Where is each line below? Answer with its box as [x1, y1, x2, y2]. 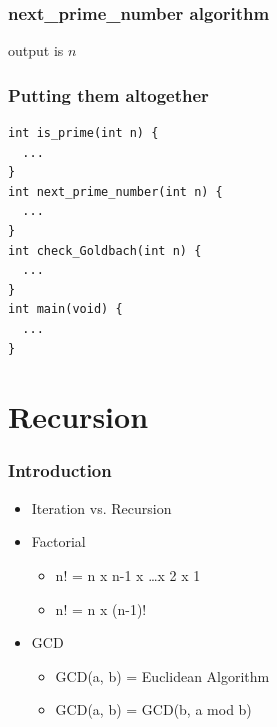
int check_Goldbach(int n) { [8, 243, 202, 258]
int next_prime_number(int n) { [8, 184, 223, 199]
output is [8, 40, 64, 61]
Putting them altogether [8, 82, 209, 107]
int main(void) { [8, 302, 123, 317]
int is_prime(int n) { [8, 126, 159, 141]
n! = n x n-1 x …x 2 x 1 [55, 564, 201, 585]
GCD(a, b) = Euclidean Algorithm [55, 665, 270, 686]
